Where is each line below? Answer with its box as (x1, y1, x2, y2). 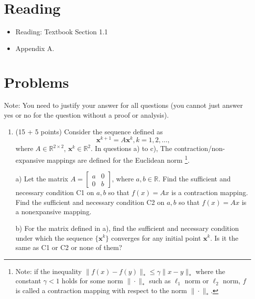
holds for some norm (61, 275, 123, 286)
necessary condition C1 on (15, 187, 94, 198)
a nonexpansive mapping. (15, 206, 92, 217)
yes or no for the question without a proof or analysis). (4, 110, 169, 120)
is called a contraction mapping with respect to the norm (15, 285, 187, 295)
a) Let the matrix (15, 174, 68, 184)
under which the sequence (15, 232, 93, 243)
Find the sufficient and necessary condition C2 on (15, 197, 165, 207)
